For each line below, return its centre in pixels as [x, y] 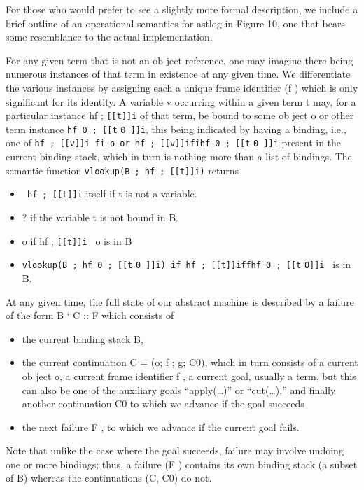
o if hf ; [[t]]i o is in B [77, 240]
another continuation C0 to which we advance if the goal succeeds [163, 404]
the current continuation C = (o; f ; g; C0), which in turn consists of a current [190, 362]
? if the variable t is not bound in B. [100, 217]
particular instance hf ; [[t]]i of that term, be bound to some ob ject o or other [180, 115]
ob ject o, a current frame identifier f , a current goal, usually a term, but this [189, 376]
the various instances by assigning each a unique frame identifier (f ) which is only [182, 87]
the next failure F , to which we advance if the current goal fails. [161, 427]
